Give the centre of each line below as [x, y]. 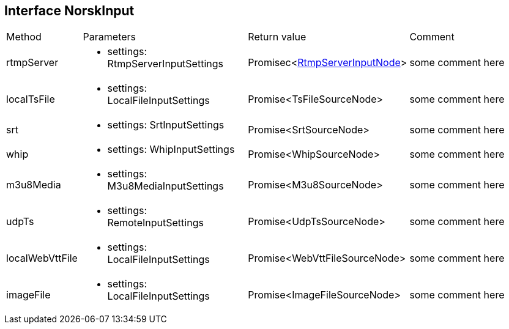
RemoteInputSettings [155, 223]
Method [24, 37]
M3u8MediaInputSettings [165, 186]
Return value [277, 37]
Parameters [110, 37]
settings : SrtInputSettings [166, 125]
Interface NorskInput [69, 11]
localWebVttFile [42, 258]
